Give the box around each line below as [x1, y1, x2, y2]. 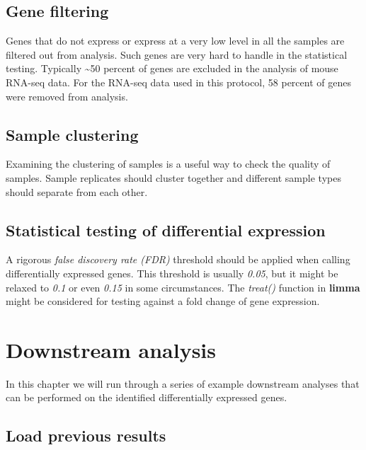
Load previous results [6, 425, 166, 446]
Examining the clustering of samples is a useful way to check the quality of [6, 156, 331, 171]
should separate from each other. [6, 184, 148, 199]
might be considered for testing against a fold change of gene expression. [6, 294, 320, 308]
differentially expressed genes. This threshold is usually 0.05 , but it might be [6, 265, 338, 280]
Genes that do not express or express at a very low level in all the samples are [6, 33, 345, 48]
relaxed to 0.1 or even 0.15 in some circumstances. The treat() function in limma [6, 279, 360, 294]
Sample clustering [6, 123, 139, 145]
